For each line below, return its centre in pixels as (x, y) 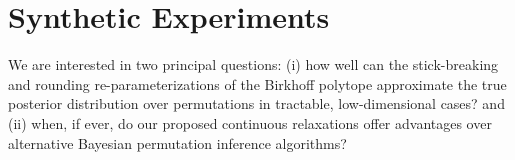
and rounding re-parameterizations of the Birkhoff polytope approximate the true (257, 83)
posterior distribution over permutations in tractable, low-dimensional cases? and (256, 103)
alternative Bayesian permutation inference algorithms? (177, 142)
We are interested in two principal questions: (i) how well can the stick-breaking (253, 64)
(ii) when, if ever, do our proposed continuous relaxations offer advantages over (250, 122)
